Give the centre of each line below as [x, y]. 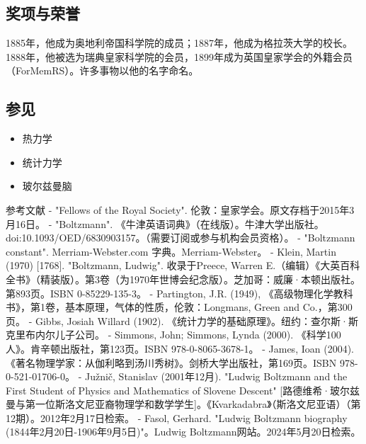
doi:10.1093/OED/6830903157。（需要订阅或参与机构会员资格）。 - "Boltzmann [181, 238]
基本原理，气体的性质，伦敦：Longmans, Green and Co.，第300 [208, 307]
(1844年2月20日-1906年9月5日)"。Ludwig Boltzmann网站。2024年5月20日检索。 [183, 432]
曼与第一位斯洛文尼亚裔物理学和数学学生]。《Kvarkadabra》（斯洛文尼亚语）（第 [183, 404]
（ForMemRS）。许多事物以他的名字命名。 [102, 70]
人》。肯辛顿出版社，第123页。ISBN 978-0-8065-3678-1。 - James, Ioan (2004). [180, 348]
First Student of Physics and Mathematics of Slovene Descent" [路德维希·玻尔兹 [183, 390]
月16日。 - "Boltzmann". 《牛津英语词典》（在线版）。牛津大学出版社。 [165, 223]
